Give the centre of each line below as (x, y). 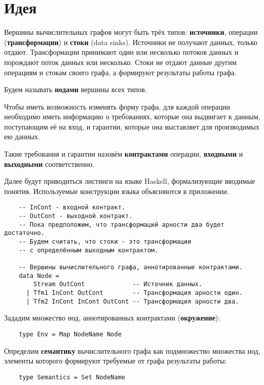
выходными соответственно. (49, 164)
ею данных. (22, 136)
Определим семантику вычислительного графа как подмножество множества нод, (132, 350)
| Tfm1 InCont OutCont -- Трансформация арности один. (134, 293)
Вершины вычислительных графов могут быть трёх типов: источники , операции (131, 32)
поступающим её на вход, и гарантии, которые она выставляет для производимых (132, 126)
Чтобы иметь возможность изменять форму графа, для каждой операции (117, 106)
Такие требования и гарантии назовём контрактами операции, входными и (124, 154)
